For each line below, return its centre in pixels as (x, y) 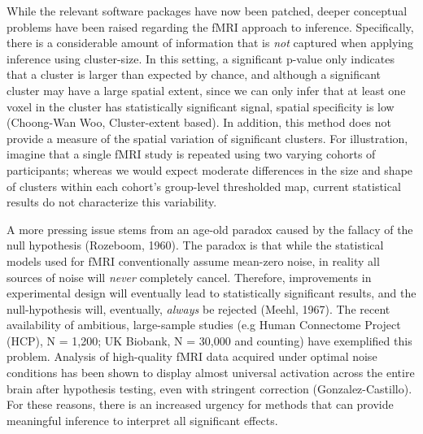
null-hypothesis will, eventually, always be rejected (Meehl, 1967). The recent (198, 308)
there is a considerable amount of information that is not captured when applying (210, 43)
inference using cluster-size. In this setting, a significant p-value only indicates (201, 58)
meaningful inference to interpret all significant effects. (142, 420)
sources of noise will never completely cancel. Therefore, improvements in (189, 277)
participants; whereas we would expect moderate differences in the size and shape (210, 169)
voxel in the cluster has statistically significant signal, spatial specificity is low (201, 106)
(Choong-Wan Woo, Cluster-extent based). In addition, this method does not (199, 122)
